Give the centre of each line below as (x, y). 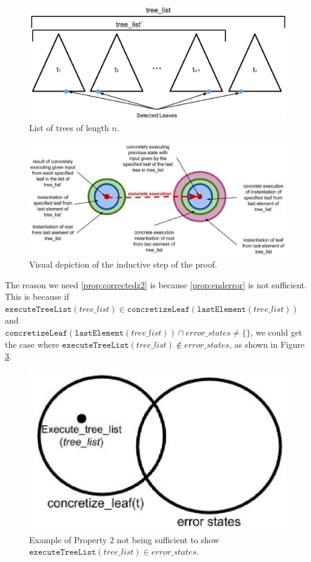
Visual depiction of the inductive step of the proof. (123, 264)
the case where (32, 344)
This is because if (37, 296)
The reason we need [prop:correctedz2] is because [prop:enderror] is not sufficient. (156, 284)
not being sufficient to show (168, 539)
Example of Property (68, 539)
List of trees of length (69, 127)
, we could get (276, 332)
